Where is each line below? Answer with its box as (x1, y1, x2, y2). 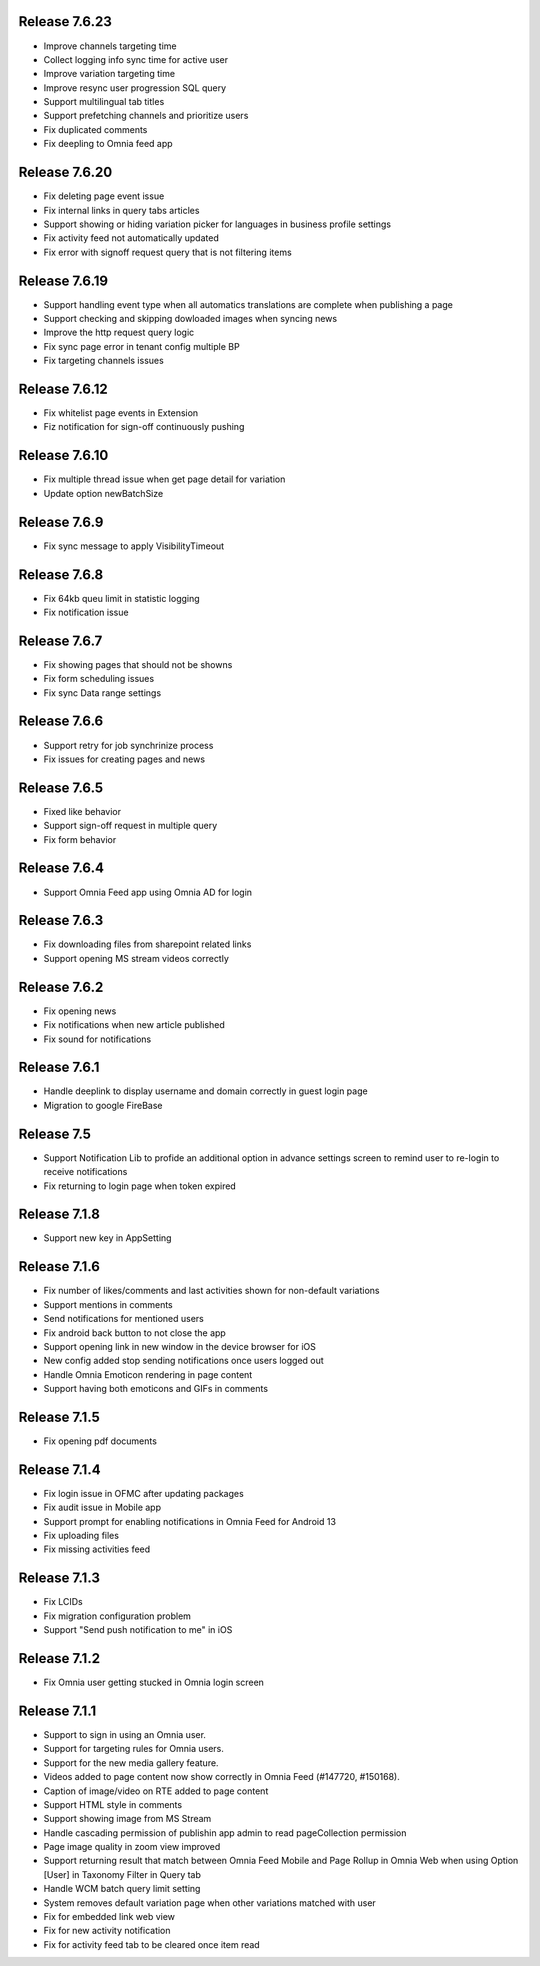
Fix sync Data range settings (43, 686, 162, 699)
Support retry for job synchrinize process (43, 739, 214, 751)
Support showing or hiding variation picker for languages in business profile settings (43, 218, 392, 230)
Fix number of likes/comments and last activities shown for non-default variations (43, 1285, 380, 1297)
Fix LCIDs (43, 1596, 84, 1608)
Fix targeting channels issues (43, 355, 164, 367)
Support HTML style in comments (43, 1798, 183, 1810)
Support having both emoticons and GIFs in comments (43, 1383, 269, 1395)
